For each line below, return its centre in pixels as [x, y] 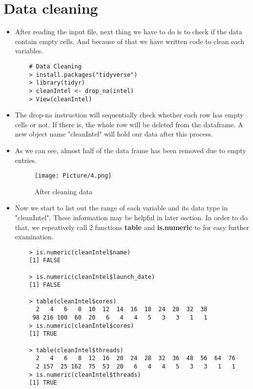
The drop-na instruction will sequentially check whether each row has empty [129, 115]
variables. [29, 51]
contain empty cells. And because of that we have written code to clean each [129, 41]
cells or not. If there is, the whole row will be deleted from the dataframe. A [129, 124]
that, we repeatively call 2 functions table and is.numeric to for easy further [132, 227]
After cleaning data [63, 191]
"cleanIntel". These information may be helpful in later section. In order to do [131, 217]
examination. [34, 237]
